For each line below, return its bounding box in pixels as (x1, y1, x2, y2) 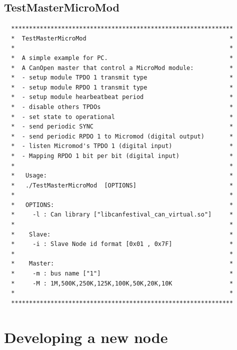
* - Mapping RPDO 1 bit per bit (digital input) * (11, 152, 233, 159)
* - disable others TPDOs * (11, 103, 233, 110)
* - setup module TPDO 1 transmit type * (11, 74, 233, 81)
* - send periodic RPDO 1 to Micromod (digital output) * (11, 132, 233, 140)
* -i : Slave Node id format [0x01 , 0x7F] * (11, 240, 233, 248)
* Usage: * (11, 172, 233, 179)
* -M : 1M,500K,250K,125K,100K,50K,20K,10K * (11, 279, 233, 287)
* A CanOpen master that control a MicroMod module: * (11, 64, 233, 71)
